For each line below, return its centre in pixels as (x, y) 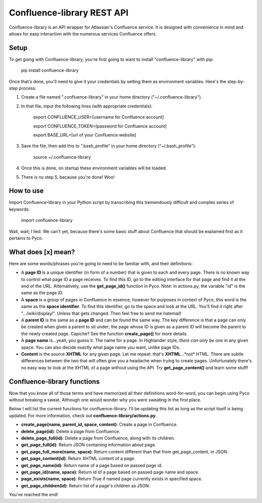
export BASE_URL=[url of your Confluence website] (85, 135)
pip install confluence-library (50, 70)
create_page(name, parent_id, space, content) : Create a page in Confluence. (99, 424)
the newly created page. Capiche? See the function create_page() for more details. (104, 334)
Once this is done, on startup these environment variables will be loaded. (94, 168)
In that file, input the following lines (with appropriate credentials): (87, 106)
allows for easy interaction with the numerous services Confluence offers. (83, 34)
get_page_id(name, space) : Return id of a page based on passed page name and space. (110, 472)
